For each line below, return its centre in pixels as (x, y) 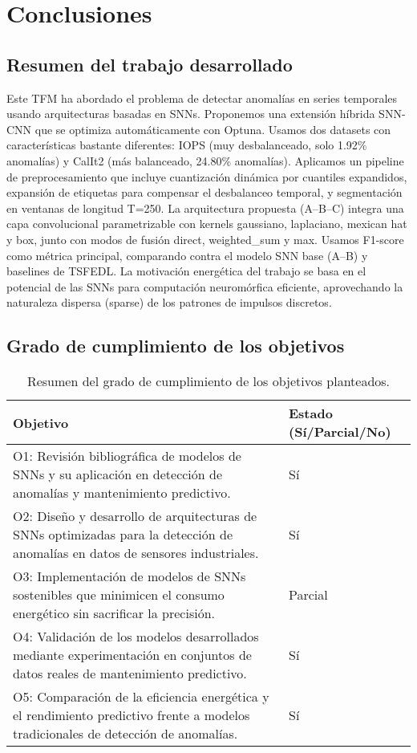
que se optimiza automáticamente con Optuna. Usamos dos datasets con (213, 129)
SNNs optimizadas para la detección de (123, 535)
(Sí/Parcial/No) (340, 432)
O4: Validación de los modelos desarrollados (136, 637)
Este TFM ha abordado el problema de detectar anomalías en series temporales (202, 98)
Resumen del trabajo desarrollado (150, 64)
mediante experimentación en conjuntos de (132, 655)
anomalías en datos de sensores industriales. (136, 553)
